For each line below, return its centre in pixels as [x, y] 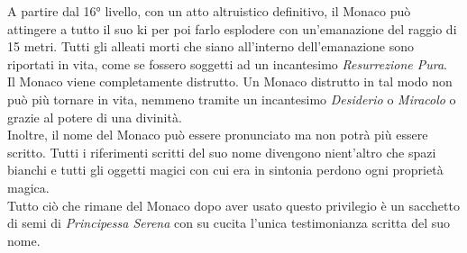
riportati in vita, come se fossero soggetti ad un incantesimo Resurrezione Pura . [227, 63]
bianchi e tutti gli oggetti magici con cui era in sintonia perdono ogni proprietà [225, 170]
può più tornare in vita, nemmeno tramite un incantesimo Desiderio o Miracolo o [232, 99]
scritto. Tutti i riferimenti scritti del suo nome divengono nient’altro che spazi [222, 152]
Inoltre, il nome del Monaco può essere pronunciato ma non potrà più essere [218, 135]
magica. [28, 187]
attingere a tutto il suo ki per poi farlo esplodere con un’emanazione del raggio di [232, 28]
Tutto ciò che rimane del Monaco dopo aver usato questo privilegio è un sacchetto [233, 205]
